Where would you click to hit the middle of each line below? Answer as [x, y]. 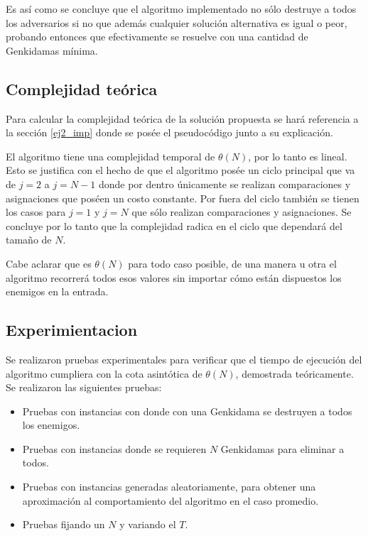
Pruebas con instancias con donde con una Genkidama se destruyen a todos [187, 411]
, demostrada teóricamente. [294, 373]
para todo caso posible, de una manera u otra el [232, 263]
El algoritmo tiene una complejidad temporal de [110, 156]
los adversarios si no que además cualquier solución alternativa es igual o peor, [177, 22]
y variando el [148, 524]
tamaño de [29, 240]
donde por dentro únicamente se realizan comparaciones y [224, 184]
